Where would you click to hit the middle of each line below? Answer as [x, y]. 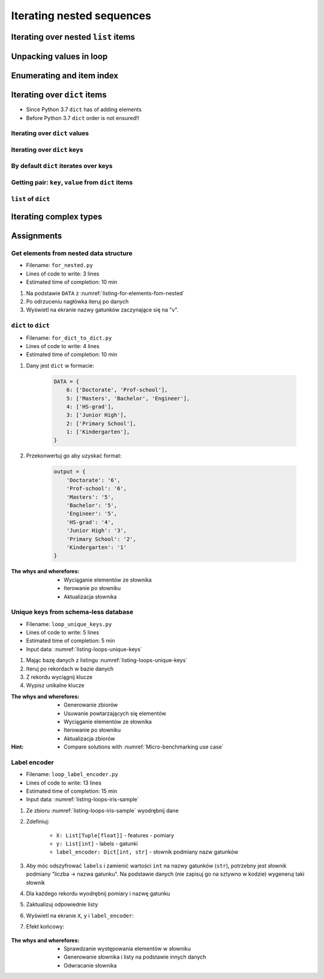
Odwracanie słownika [90, 965]
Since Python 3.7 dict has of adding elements [84, 110]
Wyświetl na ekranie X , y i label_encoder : [80, 915]
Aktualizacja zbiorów [89, 738]
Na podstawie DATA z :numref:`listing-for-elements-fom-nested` [105, 293]
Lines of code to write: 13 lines [64, 783]
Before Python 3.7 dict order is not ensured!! [82, 118]
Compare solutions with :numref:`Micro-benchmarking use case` [144, 747]
